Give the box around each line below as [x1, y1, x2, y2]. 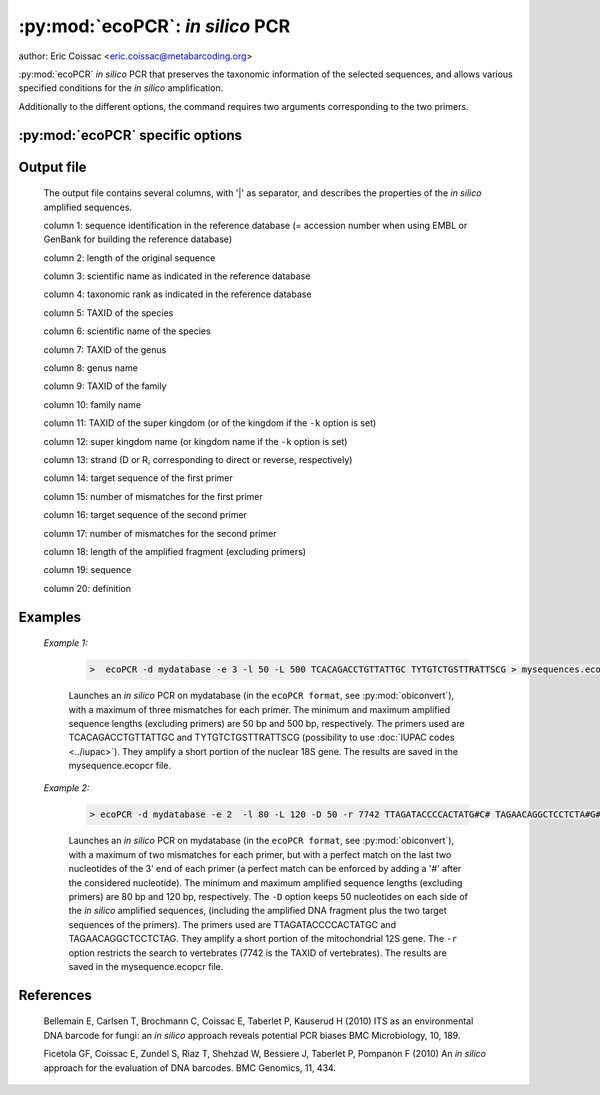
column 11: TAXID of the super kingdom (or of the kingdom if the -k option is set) [43, 417, 377, 429]
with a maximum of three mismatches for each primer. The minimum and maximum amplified [68, 703, 451, 715]
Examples [18, 608, 82, 625]
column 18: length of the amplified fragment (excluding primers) [43, 545, 307, 557]
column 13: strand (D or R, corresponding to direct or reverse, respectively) [43, 454, 353, 465]
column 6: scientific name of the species [43, 325, 211, 337]
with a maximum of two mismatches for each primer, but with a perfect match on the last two [68, 848, 452, 860]
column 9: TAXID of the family [43, 380, 167, 392]
